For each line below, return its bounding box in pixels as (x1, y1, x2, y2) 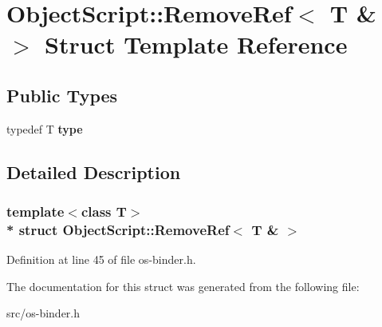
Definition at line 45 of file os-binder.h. (6, 251, 196, 268)
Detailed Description (6, 159, 181, 184)
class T (81, 201, 127, 221)
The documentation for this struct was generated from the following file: (6, 277, 360, 294)
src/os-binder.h (6, 305, 81, 321)
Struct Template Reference (45, 28, 348, 61)
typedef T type (6, 120, 83, 137)
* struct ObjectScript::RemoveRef (6, 219, 230, 239)
